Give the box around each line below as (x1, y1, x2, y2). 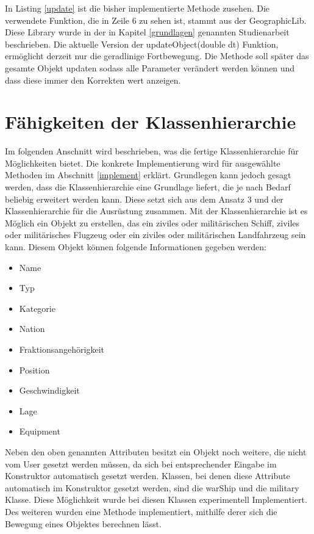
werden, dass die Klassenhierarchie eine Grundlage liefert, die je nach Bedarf (5, 181, 291, 193)
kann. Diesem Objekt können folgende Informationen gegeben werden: (5, 240, 266, 253)
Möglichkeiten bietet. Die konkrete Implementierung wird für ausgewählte (5, 156, 280, 169)
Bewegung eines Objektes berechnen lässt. (5, 517, 162, 530)
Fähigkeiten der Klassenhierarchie (5, 109, 296, 134)
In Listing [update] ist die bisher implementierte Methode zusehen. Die (5, 2, 270, 14)
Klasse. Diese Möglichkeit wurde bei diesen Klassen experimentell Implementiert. (5, 493, 307, 506)
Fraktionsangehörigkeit (19, 343, 105, 355)
